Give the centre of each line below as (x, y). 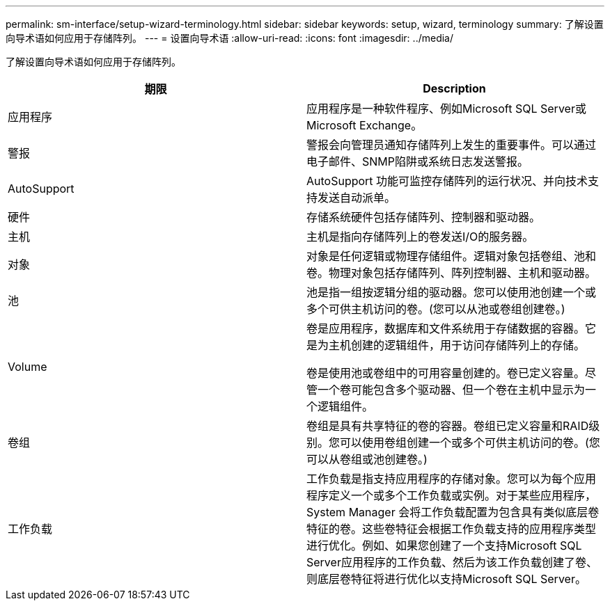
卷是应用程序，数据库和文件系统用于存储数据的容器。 (446, 328)
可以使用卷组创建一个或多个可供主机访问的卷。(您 (470, 442)
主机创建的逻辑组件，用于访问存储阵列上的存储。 (457, 345)
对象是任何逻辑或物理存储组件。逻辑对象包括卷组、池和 (452, 256)
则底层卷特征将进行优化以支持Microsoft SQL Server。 (446, 579)
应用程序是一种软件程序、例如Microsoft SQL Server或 (446, 109)
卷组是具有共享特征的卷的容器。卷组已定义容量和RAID (448, 426)
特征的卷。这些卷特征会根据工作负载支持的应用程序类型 (452, 529)
